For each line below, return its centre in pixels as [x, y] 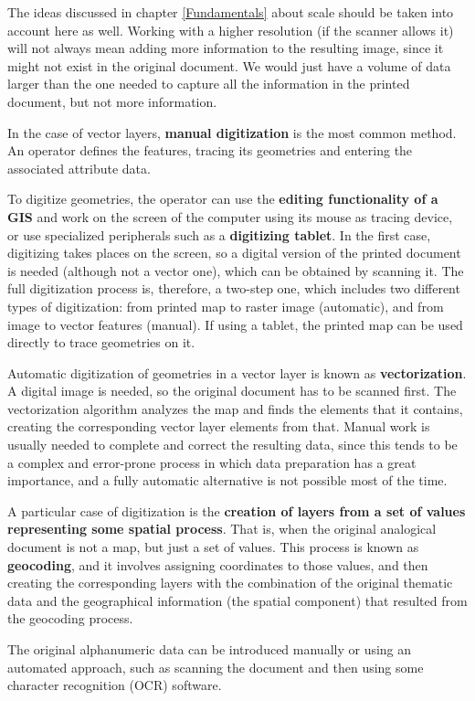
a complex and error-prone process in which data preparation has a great [212, 462]
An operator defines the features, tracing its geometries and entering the [210, 150]
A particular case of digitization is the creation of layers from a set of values [237, 510]
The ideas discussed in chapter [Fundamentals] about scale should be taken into [231, 12]
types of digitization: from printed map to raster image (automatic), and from [226, 306]
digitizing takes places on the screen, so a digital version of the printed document [234, 253]
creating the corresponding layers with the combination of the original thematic [230, 583]
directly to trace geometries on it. [101, 342]
